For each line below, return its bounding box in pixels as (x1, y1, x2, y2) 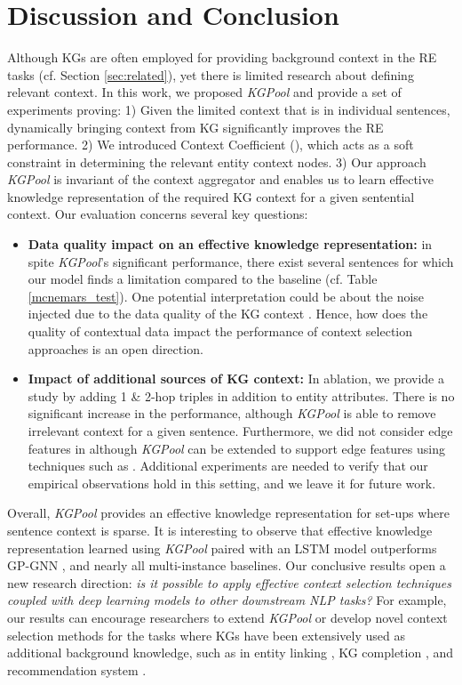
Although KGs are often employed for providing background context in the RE (7, 48, 437, 67)
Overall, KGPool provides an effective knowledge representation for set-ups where (7, 504, 450, 522)
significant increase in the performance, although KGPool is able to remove (28, 404, 436, 423)
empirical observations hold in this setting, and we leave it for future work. (28, 473, 436, 492)
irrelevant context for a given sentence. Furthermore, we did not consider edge (28, 422, 453, 439)
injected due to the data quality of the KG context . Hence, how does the (28, 304, 428, 323)
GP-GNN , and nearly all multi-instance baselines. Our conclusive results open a (7, 556, 446, 575)
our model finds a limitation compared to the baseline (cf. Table (28, 270, 378, 288)
